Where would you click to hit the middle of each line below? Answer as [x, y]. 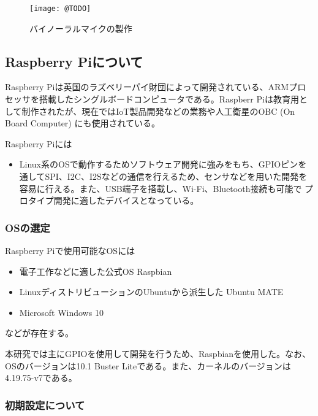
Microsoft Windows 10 [61, 312]
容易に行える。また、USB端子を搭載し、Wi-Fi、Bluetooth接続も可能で [161, 188]
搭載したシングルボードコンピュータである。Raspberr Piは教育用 [169, 99]
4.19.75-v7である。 [41, 378]
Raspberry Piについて [74, 61]
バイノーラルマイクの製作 [81, 28]
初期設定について [45, 405]
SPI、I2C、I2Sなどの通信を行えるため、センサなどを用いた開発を [176, 176]
